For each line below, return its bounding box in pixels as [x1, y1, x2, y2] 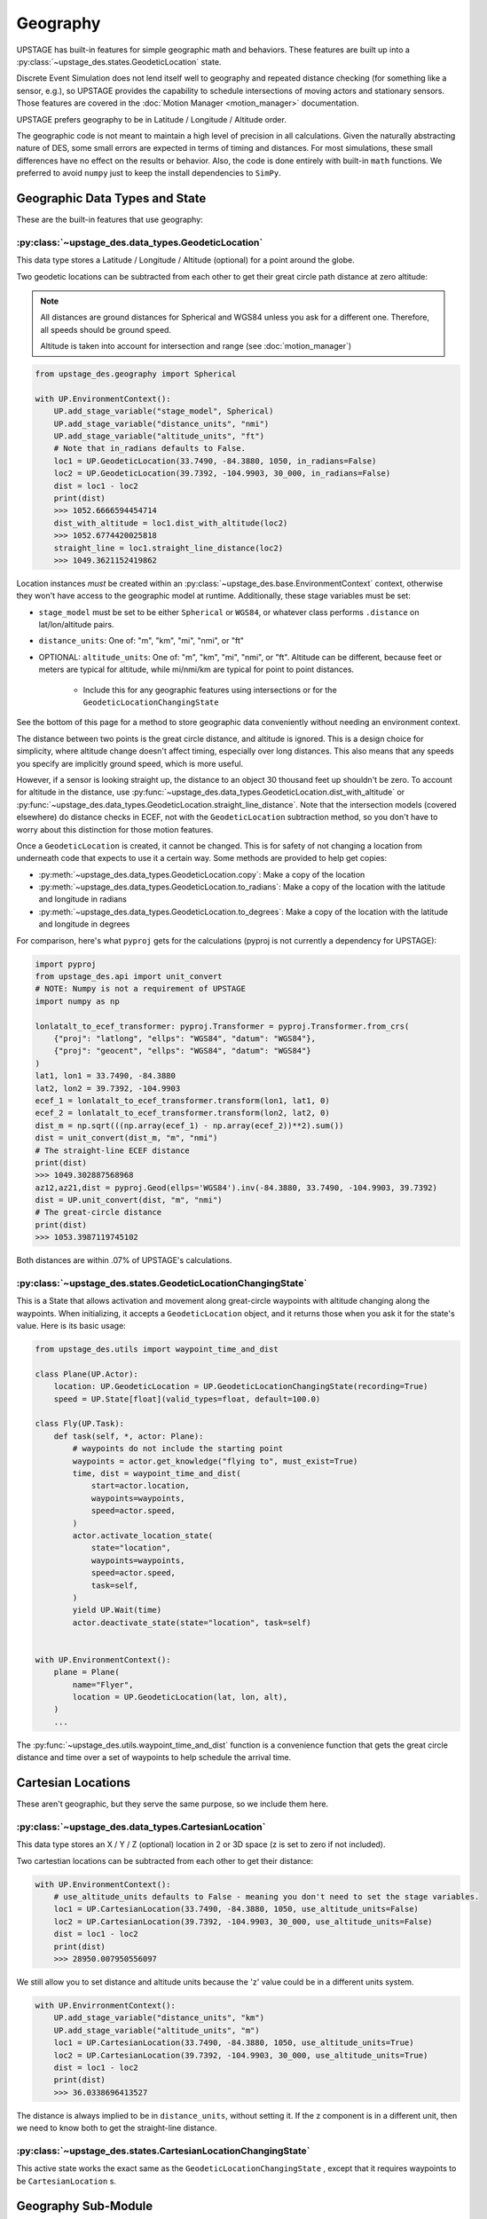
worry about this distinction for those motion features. [16, 824, 214, 834]
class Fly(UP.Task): [35, 1418, 124, 1429]
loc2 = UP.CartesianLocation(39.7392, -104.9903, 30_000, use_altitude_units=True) [53, 2050, 428, 2060]
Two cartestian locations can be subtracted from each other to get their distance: [16, 1855, 314, 1866]
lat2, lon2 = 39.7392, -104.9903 [35, 1083, 181, 1094]
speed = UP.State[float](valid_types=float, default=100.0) [53, 1394, 321, 1404]
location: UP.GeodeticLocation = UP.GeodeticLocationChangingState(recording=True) [53, 1381, 428, 1392]
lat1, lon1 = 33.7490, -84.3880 [35, 1070, 177, 1081]
